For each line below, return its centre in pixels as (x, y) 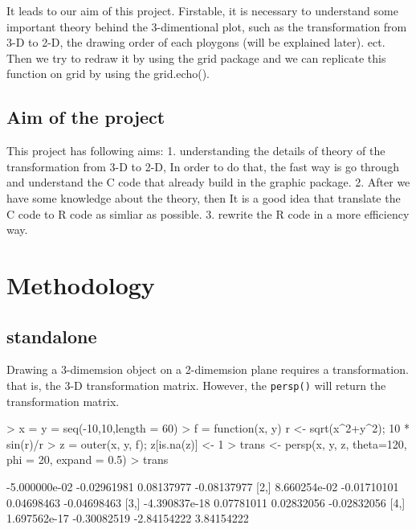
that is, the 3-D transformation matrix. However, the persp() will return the (196, 385)
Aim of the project (86, 117)
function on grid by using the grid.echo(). (108, 74)
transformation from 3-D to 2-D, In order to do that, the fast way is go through (203, 166)
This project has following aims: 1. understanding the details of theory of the (196, 151)
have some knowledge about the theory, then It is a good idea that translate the (204, 197)
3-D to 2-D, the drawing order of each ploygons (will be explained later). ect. (196, 42)
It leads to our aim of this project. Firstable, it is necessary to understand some (202, 10)
